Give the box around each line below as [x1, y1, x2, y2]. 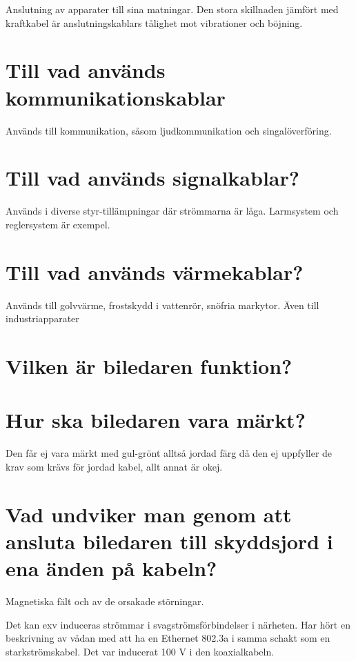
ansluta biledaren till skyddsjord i [6, 526, 333, 555]
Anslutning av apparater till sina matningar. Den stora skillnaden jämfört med [6, 2, 339, 16]
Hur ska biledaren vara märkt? [6, 406, 306, 434]
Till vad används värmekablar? [6, 257, 304, 286]
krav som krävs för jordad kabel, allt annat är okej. [6, 459, 223, 473]
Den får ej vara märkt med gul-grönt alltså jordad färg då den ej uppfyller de [6, 446, 333, 460]
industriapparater [6, 311, 79, 326]
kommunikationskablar [6, 83, 226, 111]
